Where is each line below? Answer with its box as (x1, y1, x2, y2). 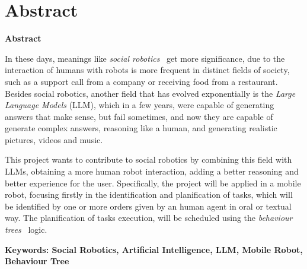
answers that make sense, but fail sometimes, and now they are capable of (5, 110, 273, 122)
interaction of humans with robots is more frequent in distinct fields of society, (5, 64, 290, 76)
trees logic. (5, 223, 47, 236)
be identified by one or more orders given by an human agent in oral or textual (5, 200, 292, 212)
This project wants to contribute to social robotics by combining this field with (5, 153, 292, 166)
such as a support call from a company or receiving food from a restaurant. (5, 75, 278, 87)
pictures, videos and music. (5, 133, 103, 145)
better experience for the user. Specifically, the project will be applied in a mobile (5, 176, 301, 189)
